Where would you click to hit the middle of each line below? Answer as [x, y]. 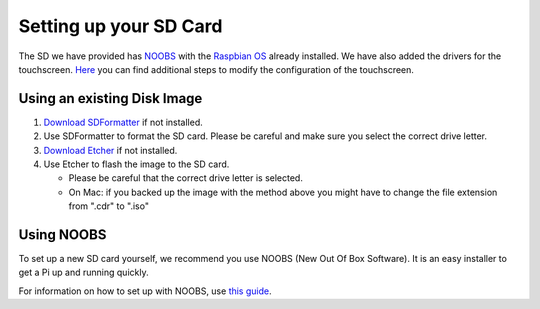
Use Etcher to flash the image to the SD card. [136, 164]
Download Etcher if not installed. [110, 150]
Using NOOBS [62, 234]
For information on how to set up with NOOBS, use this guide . [145, 291]
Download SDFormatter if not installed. [123, 122]
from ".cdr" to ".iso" [109, 206]
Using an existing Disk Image [110, 98]
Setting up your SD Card [120, 26]
